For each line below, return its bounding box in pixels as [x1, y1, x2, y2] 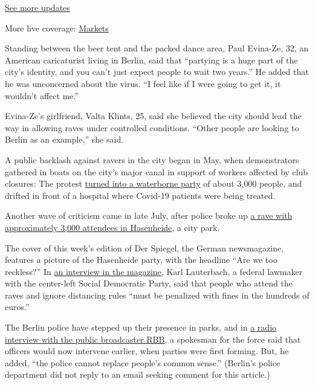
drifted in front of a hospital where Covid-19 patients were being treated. [5, 189, 276, 201]
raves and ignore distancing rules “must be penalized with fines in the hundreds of [5, 288, 310, 301]
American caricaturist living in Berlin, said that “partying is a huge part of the [5, 53, 298, 66]
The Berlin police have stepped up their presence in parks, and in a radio [5, 321, 277, 334]
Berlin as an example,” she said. [5, 133, 124, 146]
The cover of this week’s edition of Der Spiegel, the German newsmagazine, [5, 241, 284, 254]
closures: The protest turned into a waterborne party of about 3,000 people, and [5, 177, 302, 190]
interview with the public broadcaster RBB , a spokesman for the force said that [5, 332, 301, 345]
